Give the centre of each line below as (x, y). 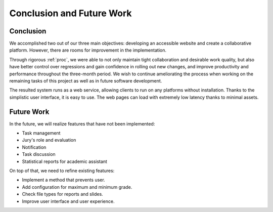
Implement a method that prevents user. (64, 180)
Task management (41, 133)
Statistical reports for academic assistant (64, 161)
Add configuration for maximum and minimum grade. (77, 187)
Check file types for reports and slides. (62, 194)
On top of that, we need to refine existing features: (62, 171)
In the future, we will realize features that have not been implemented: (82, 123)
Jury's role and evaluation (49, 140)
